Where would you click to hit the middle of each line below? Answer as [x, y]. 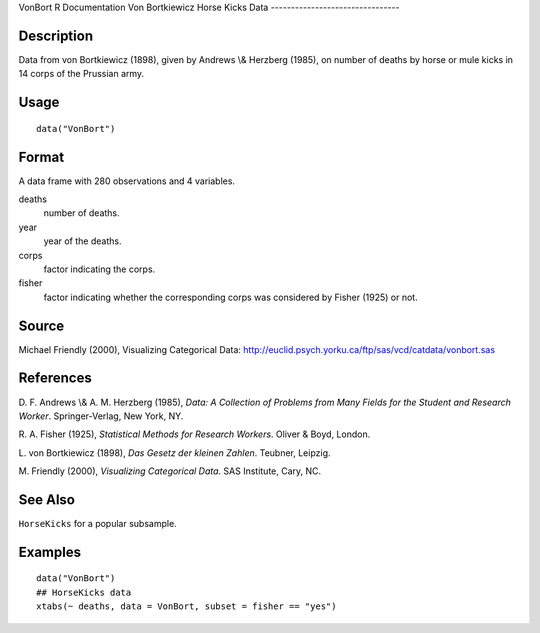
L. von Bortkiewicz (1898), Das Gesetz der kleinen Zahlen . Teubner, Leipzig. [174, 452]
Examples [50, 551]
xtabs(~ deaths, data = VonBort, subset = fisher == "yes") [186, 606]
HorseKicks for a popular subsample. [97, 524]
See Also [46, 499]
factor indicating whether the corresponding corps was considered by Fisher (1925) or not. [231, 297]
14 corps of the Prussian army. [81, 74]
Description [56, 35]
